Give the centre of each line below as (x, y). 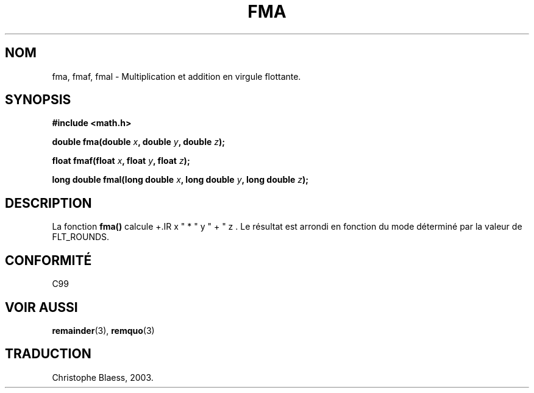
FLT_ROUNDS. (81, 237)
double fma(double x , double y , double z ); (139, 142)
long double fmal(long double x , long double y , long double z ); (180, 180)
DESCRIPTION (48, 203)
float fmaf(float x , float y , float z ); (121, 161)
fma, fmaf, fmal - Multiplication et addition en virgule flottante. (176, 76)
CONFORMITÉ (48, 260)
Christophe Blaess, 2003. (103, 377)
